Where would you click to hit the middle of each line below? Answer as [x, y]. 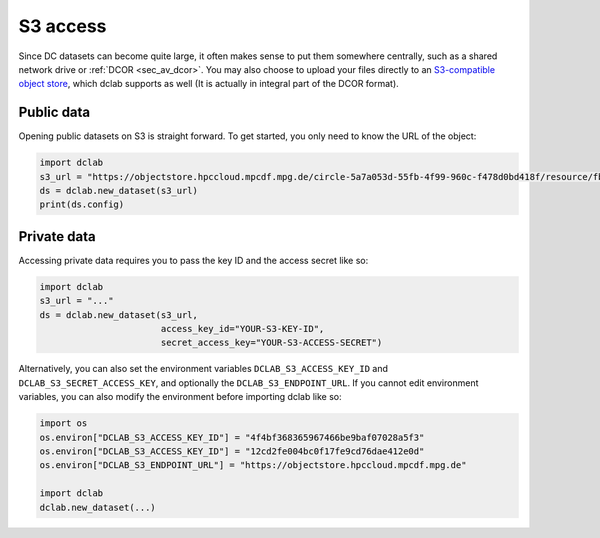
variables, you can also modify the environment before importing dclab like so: [180, 397]
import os [63, 423]
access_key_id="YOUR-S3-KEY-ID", [242, 329]
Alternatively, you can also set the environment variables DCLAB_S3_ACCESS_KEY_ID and [203, 369]
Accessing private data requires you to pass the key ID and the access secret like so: [193, 260]
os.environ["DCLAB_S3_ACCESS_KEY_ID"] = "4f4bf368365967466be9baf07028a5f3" [232, 437]
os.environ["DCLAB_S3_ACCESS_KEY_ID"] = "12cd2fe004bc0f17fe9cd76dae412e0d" [232, 451]
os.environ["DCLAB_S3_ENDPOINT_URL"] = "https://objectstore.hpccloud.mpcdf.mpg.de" [253, 465]
